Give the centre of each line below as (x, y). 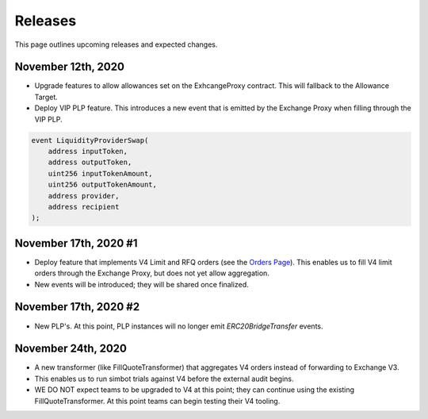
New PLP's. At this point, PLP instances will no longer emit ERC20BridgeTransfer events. (179, 326)
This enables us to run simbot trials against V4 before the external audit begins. (164, 379)
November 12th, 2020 (69, 67)
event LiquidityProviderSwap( (90, 140)
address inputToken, (88, 151)
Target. (46, 97)
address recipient (84, 207)
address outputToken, (90, 162)
